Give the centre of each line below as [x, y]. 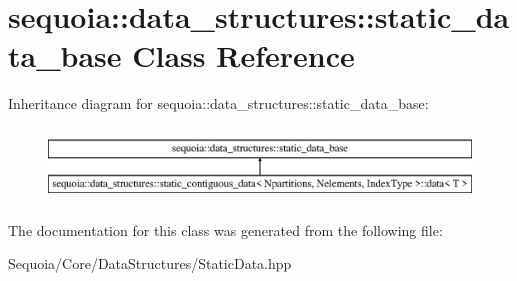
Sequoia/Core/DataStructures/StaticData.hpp [150, 263]
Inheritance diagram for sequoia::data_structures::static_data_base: [218, 103]
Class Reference [243, 55]
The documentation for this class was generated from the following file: [225, 229]
